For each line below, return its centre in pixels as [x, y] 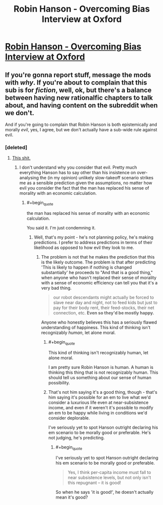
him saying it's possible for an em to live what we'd [100, 397]
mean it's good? [72, 497]
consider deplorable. [69, 418]
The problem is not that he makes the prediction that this [98, 257]
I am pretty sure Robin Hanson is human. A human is [101, 367]
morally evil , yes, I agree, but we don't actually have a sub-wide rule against [81, 130]
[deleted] [16, 147]
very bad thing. [56, 288]
